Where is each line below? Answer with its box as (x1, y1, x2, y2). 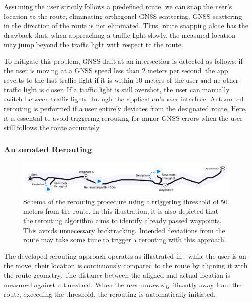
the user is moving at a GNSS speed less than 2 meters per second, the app (4, 65, 228, 75)
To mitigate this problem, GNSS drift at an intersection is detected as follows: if (4, 55, 243, 66)
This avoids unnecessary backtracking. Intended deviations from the (23, 225, 225, 235)
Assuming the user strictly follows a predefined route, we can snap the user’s (4, 1, 232, 11)
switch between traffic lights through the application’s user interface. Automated (4, 94, 244, 104)
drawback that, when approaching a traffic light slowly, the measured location (4, 30, 235, 40)
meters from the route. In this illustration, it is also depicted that (23, 206, 218, 216)
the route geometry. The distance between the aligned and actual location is (4, 269, 231, 280)
